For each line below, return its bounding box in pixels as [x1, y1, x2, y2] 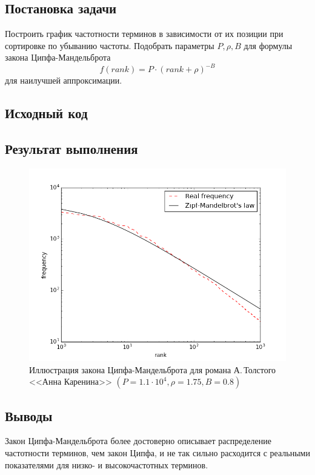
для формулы [244, 39, 293, 51]
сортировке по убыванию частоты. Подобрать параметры [5, 39, 214, 51]
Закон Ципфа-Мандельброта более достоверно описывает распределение [5, 434, 271, 447]
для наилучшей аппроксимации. [5, 74, 122, 87]
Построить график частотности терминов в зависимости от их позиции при [5, 27, 283, 40]
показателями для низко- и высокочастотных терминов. [5, 458, 208, 471]
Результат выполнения [5, 139, 138, 158]
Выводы [5, 406, 53, 425]
